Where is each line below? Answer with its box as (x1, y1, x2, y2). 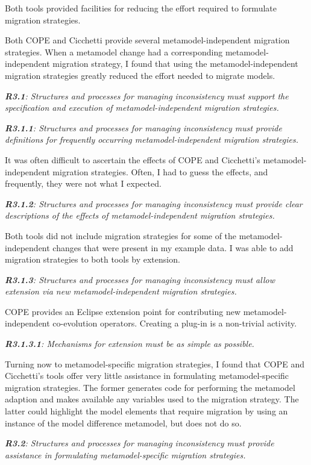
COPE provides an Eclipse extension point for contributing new (5, 305, 241, 317)
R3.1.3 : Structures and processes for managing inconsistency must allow (5, 273, 275, 286)
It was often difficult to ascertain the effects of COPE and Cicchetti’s (5, 153, 260, 166)
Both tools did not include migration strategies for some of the (5, 229, 237, 242)
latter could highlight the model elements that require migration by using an (5, 405, 288, 417)
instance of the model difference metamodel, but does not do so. (5, 416, 242, 429)
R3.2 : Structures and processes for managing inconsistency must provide (5, 437, 274, 449)
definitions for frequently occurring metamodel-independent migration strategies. (5, 133, 299, 146)
